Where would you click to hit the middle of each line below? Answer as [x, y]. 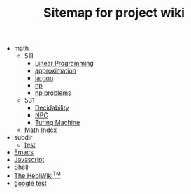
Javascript [29, 160]
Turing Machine [57, 123]
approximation [56, 70]
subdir [23, 137]
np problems [53, 93]
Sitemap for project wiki [114, 13]
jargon [44, 78]
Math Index [41, 130]
